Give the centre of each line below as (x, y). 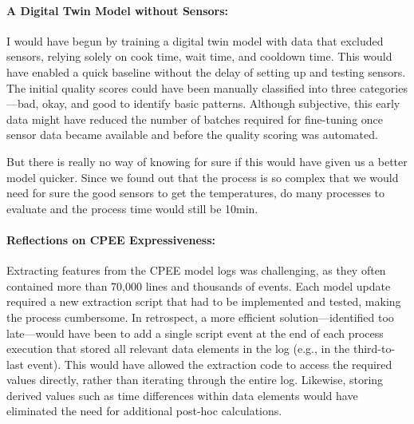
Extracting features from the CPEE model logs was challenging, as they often (196, 270)
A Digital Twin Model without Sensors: (118, 10)
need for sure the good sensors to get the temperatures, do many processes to (196, 193)
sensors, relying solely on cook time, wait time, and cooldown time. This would (199, 56)
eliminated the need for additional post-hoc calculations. (144, 411)
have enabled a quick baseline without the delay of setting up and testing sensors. (206, 71)
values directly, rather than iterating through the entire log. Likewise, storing (195, 380)
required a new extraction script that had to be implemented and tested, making (204, 301)
